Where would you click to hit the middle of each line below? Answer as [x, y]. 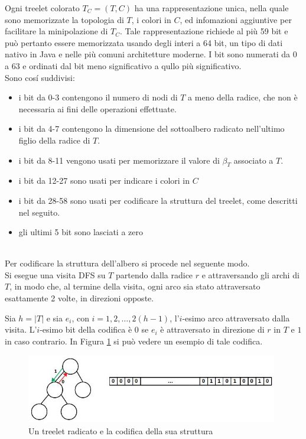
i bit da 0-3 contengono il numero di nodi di [98, 97]
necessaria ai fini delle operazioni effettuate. [97, 108]
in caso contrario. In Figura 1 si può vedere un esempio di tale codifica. [134, 341]
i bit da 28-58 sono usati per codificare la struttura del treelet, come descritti [158, 200]
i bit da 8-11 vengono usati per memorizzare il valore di [119, 160]
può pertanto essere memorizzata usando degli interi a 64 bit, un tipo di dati [144, 42]
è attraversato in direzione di [212, 329]
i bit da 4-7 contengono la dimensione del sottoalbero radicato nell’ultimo [152, 129]
